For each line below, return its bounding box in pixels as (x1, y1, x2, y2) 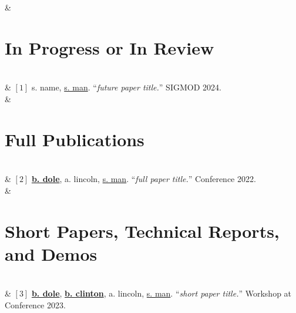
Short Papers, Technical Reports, (5, 218, 280, 243)
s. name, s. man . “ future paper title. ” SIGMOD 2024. (31, 81, 221, 93)
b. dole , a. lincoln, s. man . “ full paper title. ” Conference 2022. (31, 173, 256, 185)
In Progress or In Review (5, 35, 214, 59)
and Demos (5, 241, 97, 265)
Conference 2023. (5, 298, 66, 311)
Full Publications (5, 127, 144, 151)
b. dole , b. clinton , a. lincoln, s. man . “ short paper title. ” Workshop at (31, 287, 292, 299)
